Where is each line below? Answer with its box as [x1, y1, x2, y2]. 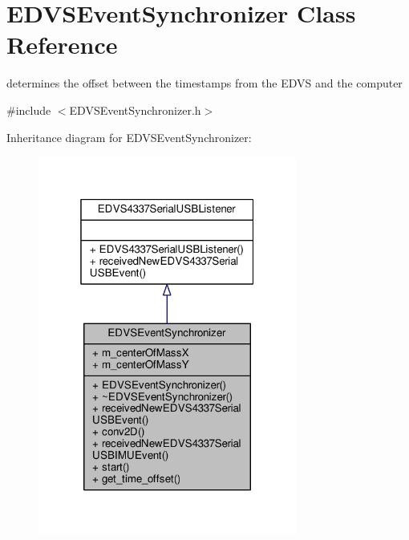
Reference [6, 28, 118, 61]
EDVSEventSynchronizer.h [69, 101, 201, 118]
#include [6, 101, 51, 118]
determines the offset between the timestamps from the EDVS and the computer [6, 75, 403, 91]
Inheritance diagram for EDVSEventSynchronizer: [6, 128, 252, 145]
